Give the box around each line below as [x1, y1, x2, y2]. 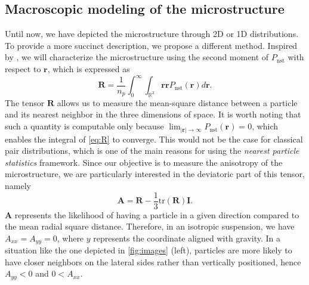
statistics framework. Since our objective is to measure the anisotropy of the [5, 156, 283, 168]
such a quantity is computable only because [5, 120, 164, 132]
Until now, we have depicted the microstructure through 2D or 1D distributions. [5, 27, 299, 40]
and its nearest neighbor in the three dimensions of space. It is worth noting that [5, 108, 301, 120]
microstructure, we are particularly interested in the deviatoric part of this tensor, [5, 168, 305, 180]
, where [57, 231, 84, 244]
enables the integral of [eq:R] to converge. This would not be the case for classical [5, 132, 303, 145]
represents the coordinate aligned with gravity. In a [93, 231, 281, 244]
